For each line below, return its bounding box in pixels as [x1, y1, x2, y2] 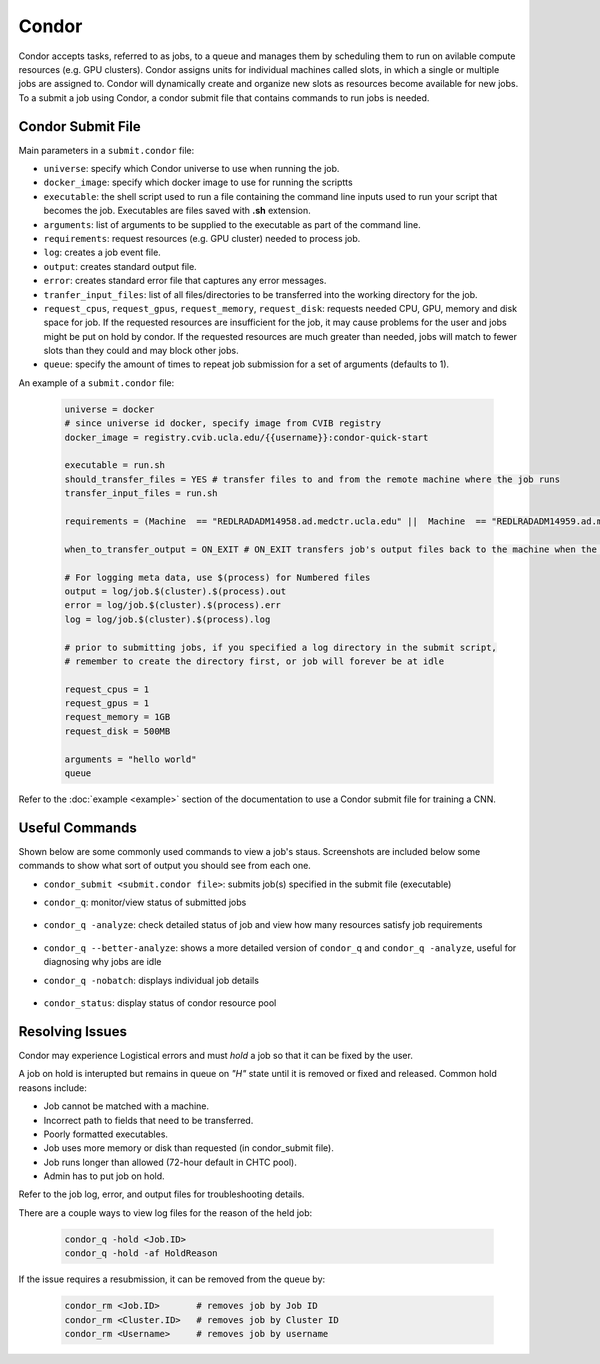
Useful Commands [18, 819, 137, 836]
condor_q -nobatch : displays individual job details [43, 974, 260, 986]
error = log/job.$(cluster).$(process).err [64, 600, 282, 611]
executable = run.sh [64, 460, 165, 471]
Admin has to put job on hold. [43, 1170, 165, 1182]
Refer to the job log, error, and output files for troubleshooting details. [18, 1188, 305, 1200]
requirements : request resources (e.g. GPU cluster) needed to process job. [43, 232, 361, 244]
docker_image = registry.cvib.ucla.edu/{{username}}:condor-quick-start [64, 431, 429, 443]
